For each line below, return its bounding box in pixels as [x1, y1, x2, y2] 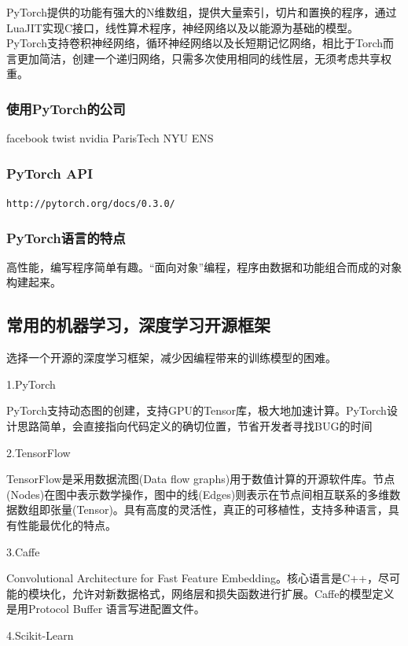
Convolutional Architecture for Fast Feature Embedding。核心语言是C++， [6, 570, 378, 586]
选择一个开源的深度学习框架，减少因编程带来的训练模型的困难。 [6, 349, 336, 366]
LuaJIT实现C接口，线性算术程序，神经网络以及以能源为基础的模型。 [6, 19, 358, 35]
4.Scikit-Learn [6, 626, 74, 643]
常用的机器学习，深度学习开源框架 [6, 312, 270, 337]
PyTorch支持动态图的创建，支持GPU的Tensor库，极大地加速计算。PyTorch [6, 402, 387, 419]
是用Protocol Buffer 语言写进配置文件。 [6, 600, 205, 617]
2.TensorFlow [6, 444, 71, 460]
